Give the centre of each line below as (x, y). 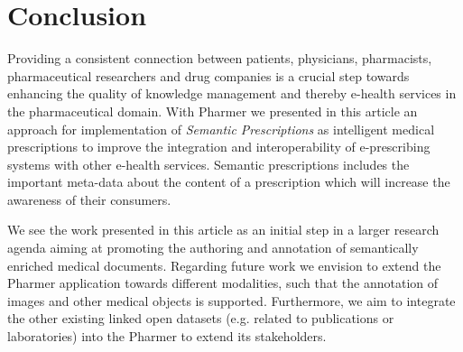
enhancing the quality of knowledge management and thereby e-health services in (232, 93)
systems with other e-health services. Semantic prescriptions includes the (208, 164)
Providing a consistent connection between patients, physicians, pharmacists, (220, 58)
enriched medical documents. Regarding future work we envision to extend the (224, 265)
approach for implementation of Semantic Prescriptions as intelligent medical (221, 129)
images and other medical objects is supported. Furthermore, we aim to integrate (231, 300)
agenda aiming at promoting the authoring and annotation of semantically (213, 248)
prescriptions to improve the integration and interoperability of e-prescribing (219, 147)
